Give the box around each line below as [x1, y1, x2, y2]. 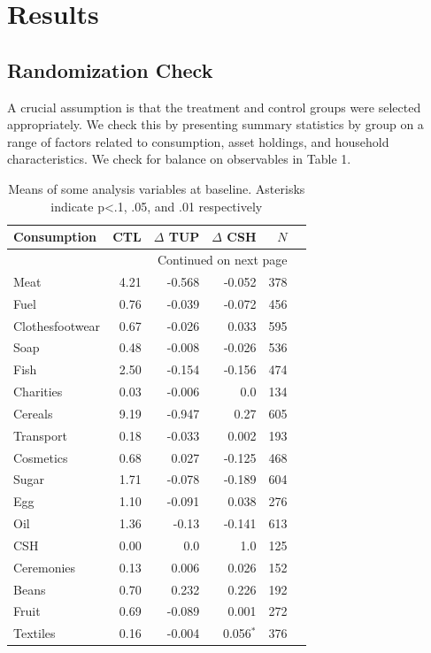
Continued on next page [157, 250, 288, 268]
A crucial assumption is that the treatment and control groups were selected [7, 97, 421, 116]
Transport [13, 426, 67, 444]
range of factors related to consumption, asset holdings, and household [7, 132, 389, 150]
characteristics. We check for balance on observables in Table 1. [7, 150, 351, 168]
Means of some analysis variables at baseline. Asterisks [8, 179, 305, 197]
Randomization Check [7, 56, 213, 83]
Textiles [13, 624, 56, 642]
